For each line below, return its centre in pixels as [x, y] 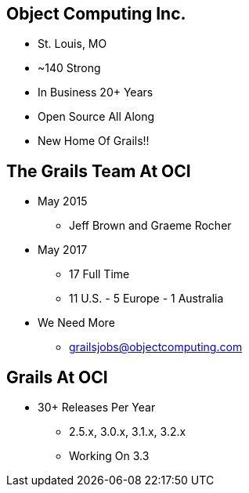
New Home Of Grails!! [94, 141]
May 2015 [63, 201]
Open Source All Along [96, 117]
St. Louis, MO [72, 44]
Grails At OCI [57, 377]
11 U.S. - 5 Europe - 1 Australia [146, 299]
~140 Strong [69, 68]
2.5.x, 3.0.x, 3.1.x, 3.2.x [128, 432]
